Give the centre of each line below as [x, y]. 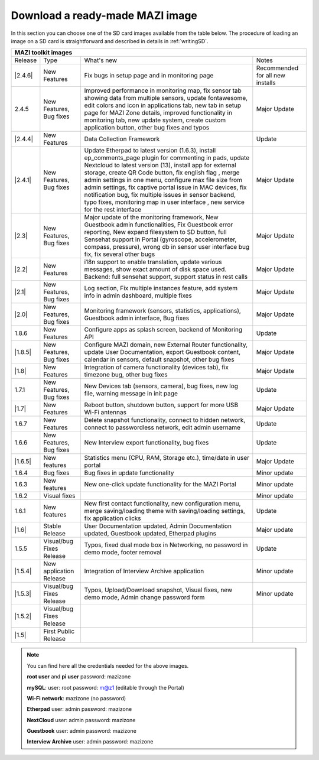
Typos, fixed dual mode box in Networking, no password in [166, 545]
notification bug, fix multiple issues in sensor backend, [160, 195]
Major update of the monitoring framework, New [151, 217]
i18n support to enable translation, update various [153, 262]
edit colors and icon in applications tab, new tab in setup [163, 105]
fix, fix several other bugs [120, 254]
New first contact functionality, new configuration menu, [162, 504]
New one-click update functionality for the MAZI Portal [160, 485]
